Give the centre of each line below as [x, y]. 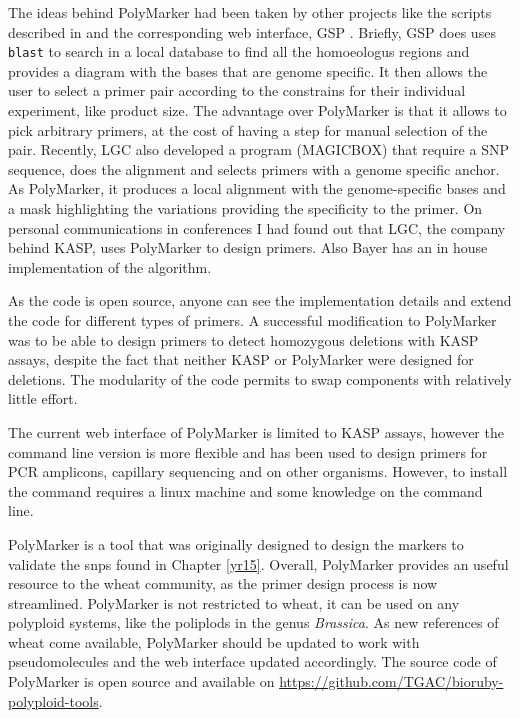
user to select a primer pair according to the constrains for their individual [237, 90]
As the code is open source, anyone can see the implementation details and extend [260, 300]
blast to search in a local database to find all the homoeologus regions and [239, 51]
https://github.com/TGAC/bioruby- [391, 681]
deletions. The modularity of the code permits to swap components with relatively [260, 378]
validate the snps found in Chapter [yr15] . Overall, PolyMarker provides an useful [258, 563]
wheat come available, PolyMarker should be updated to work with [214, 641]
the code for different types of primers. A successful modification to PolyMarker [252, 319]
